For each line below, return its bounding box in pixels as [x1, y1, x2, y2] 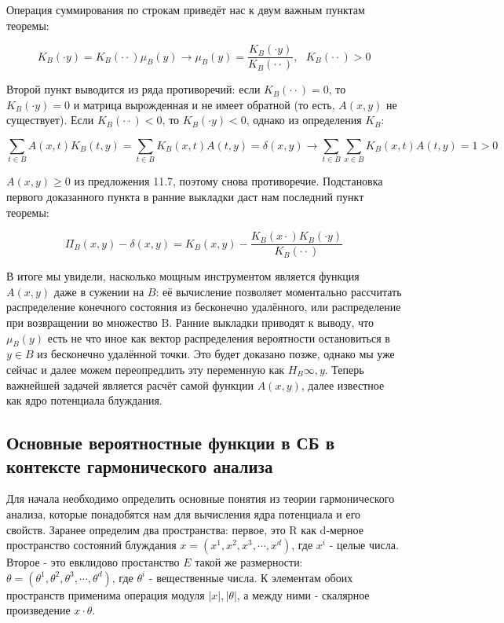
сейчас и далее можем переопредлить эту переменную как [6, 361, 285, 377]
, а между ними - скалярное [236, 586, 370, 603]
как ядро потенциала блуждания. [6, 392, 163, 409]
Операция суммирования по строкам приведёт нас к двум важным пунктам [6, 2, 365, 17]
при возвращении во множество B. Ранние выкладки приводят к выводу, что [6, 313, 374, 330]
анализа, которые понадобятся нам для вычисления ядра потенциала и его [6, 505, 361, 522]
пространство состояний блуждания [6, 537, 177, 553]
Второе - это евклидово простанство [6, 554, 180, 570]
